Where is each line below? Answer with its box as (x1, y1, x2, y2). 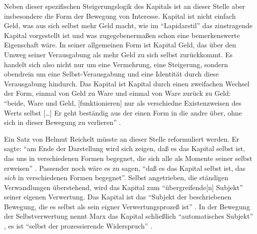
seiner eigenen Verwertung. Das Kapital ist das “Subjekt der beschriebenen (4, 192, 232, 202)
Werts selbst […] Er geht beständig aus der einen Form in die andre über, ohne (4, 107, 242, 117)
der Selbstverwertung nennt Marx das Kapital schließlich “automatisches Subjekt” (4, 211, 254, 221)
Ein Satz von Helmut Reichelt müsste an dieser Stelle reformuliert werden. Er (4, 133, 240, 144)
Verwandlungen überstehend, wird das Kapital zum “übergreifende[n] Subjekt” (4, 182, 243, 192)
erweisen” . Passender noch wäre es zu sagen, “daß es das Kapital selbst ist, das (4, 162, 246, 173)
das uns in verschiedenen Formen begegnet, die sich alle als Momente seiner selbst (4, 153, 253, 163)
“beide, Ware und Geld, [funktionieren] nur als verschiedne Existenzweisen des (4, 97, 242, 108)
